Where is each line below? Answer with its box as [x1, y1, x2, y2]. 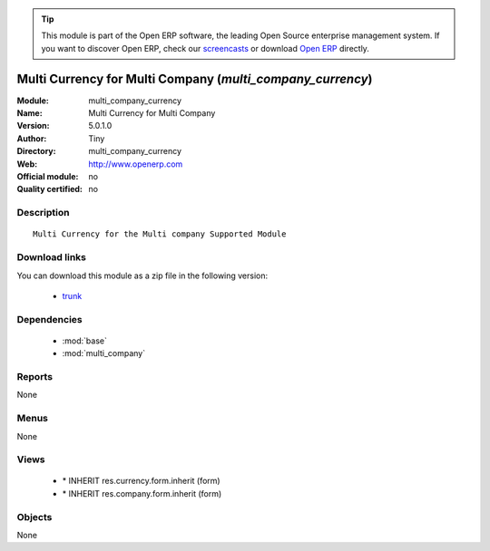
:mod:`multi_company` [62, 348, 145, 359]
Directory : [16, 146, 56, 157]
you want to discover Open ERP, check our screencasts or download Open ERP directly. [41, 43, 369, 53]
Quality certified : [16, 184, 83, 195]
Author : [16, 132, 47, 144]
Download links [16, 251, 86, 264]
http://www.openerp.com [88, 159, 183, 169]
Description [16, 207, 70, 219]
